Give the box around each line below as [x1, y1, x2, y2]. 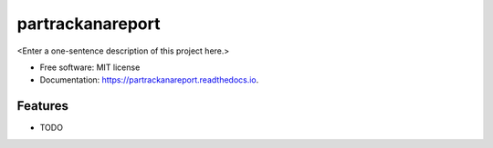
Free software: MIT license [39, 62, 141, 73]
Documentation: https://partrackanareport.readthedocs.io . [39, 74, 259, 85]
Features [16, 98, 68, 113]
